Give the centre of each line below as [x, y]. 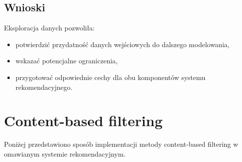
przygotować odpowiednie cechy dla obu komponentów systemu [110, 77]
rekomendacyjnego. [44, 87]
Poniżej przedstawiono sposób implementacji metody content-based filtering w [121, 144]
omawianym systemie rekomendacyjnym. [65, 153]
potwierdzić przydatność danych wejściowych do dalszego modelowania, [122, 44]
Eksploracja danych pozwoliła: [49, 28]
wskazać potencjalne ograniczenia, [66, 61]
